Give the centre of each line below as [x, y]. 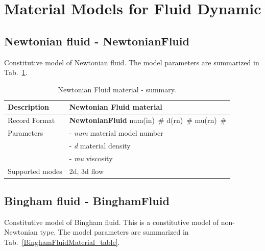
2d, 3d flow [86, 171]
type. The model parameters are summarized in [114, 232]
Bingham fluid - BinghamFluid [87, 201]
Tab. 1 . [16, 72]
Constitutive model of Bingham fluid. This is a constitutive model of [112, 222]
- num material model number [116, 133]
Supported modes [35, 171]
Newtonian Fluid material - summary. [117, 89]
